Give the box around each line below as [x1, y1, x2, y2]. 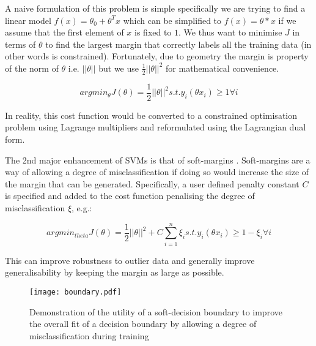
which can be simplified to [123, 13, 222, 26]
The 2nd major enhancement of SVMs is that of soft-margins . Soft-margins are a [5, 153, 310, 166]
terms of [5, 37, 36, 50]
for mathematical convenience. [166, 61, 279, 74]
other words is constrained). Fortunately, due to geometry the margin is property [5, 50, 309, 62]
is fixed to [134, 26, 172, 39]
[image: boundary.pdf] [29, 287, 122, 296]
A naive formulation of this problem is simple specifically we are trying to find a [5, 2, 306, 14]
